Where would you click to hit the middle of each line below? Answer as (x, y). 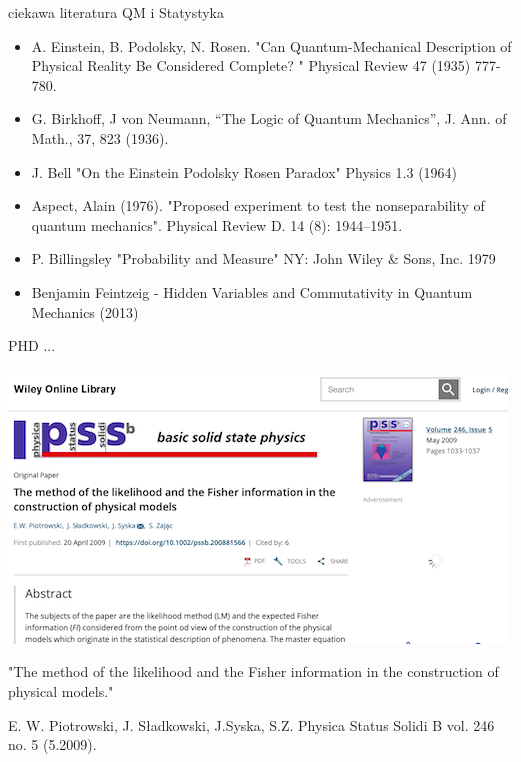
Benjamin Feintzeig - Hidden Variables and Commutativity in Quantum (252, 291)
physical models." (61, 690)
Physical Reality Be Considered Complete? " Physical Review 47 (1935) (251, 65)
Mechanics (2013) (85, 311)
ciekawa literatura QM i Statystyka (116, 12)
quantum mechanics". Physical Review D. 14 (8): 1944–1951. (217, 224)
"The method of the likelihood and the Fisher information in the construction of (253, 671)
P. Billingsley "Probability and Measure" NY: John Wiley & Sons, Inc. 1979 (263, 258)
